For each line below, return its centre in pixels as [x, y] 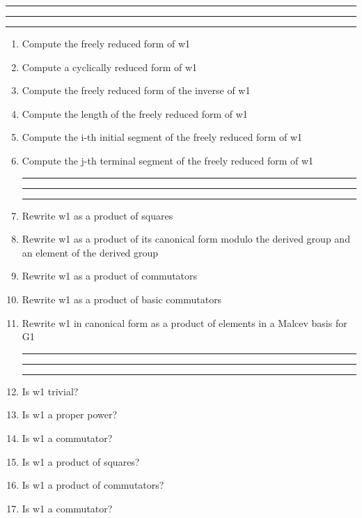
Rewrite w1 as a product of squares [97, 215]
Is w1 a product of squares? [81, 461]
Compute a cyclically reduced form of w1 [110, 67]
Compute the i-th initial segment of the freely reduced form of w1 [162, 137]
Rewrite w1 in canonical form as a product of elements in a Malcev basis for [184, 322]
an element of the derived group [90, 252]
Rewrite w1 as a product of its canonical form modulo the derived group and [186, 239]
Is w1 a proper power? [70, 414]
